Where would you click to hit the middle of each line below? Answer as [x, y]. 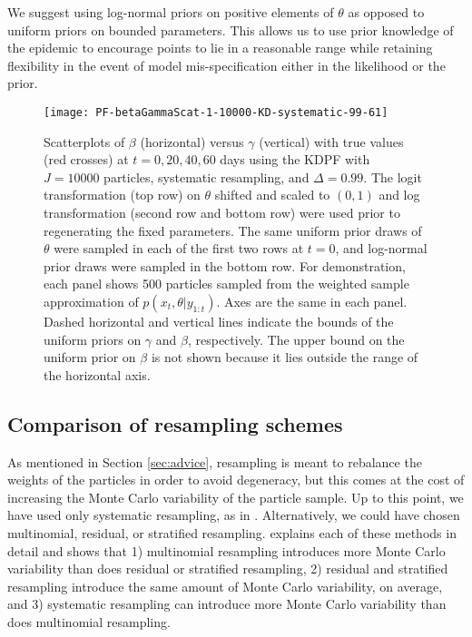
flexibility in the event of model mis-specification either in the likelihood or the [226, 65]
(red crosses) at [86, 159]
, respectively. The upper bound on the [296, 339]
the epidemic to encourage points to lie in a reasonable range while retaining [220, 48]
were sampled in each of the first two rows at [179, 248]
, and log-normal [381, 248]
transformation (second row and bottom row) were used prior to [222, 212]
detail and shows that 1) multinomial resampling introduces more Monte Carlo [226, 550]
